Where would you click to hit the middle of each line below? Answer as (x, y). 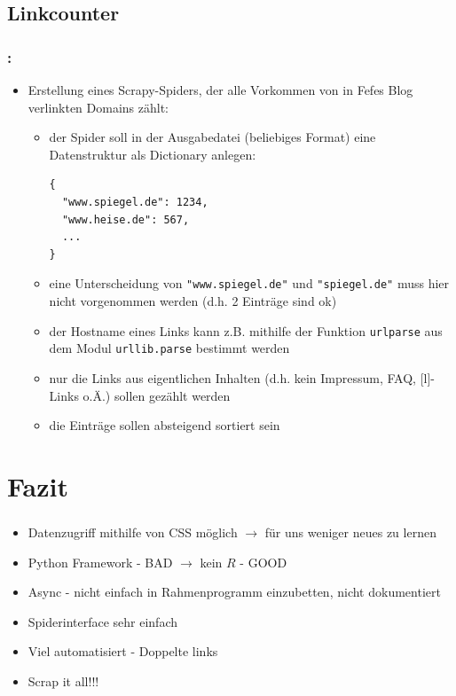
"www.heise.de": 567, (126, 219)
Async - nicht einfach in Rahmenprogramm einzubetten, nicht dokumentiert (234, 592)
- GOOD (263, 562)
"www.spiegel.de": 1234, (135, 202)
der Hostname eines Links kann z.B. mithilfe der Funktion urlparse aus (246, 330)
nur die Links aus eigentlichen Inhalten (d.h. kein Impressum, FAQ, (232, 377)
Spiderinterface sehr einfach (103, 621)
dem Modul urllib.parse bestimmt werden (169, 348)
